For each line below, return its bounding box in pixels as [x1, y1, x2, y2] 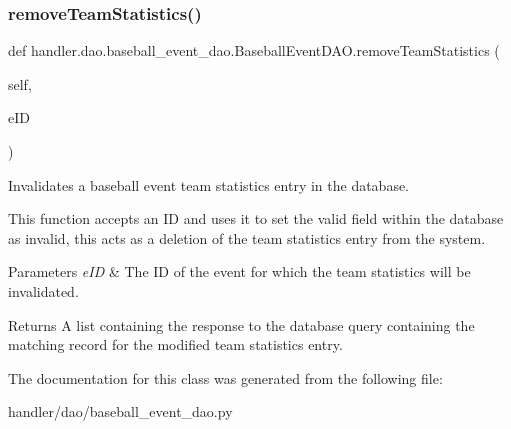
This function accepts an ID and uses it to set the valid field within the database [8, 208, 504, 229]
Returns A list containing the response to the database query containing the [8, 314, 475, 335]
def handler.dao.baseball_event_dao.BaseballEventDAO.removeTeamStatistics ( [8, 40, 500, 61]
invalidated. [8, 280, 79, 301]
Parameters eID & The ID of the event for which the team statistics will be [8, 261, 471, 282]
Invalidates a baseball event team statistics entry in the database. [8, 174, 410, 195]
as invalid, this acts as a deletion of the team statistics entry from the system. [8, 227, 486, 248]
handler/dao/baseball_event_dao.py [8, 401, 233, 422]
